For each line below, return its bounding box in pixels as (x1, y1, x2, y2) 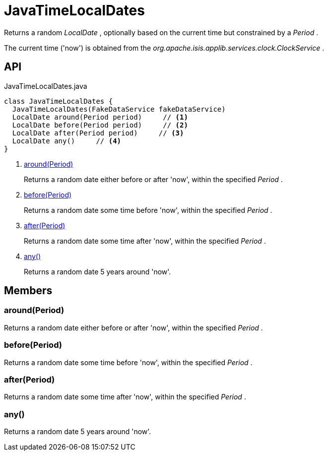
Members (4, 284, 53, 297)
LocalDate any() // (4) (12, 136, 122, 145)
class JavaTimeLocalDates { (4, 97, 113, 105)
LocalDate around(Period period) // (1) (12, 113, 188, 121)
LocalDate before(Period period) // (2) (12, 121, 188, 129)
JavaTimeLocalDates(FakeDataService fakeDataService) (12, 105, 226, 113)
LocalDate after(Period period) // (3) (12, 129, 184, 137)
